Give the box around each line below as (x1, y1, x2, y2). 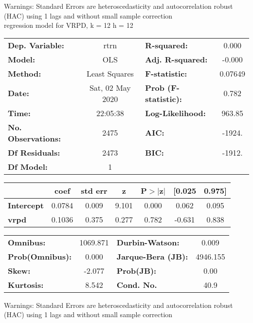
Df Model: (8, 161, 48, 172)
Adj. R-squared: (145, 53, 208, 65)
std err (81, 184, 108, 196)
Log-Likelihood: (145, 107, 206, 119)
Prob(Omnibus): (8, 250, 72, 262)
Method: (8, 67, 41, 79)
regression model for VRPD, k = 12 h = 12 (4, 20, 133, 30)
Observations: (8, 132, 61, 144)
